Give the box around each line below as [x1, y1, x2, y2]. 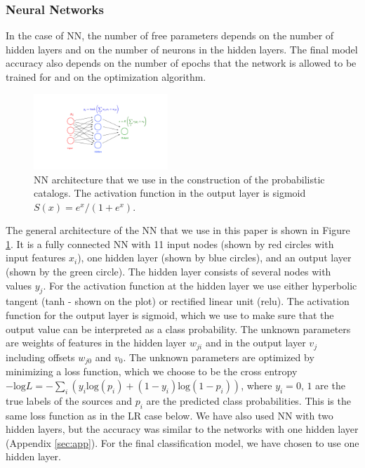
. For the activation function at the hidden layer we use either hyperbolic [43, 278, 357, 292]
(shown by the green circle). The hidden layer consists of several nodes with [6, 264, 331, 279]
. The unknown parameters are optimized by [123, 349, 314, 364]
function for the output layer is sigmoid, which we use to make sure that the [6, 308, 334, 323]
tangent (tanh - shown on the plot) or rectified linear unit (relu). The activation [6, 294, 350, 308]
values [6, 278, 32, 292]
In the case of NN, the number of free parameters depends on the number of [6, 28, 334, 43]
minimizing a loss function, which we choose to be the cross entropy [6, 364, 298, 379]
